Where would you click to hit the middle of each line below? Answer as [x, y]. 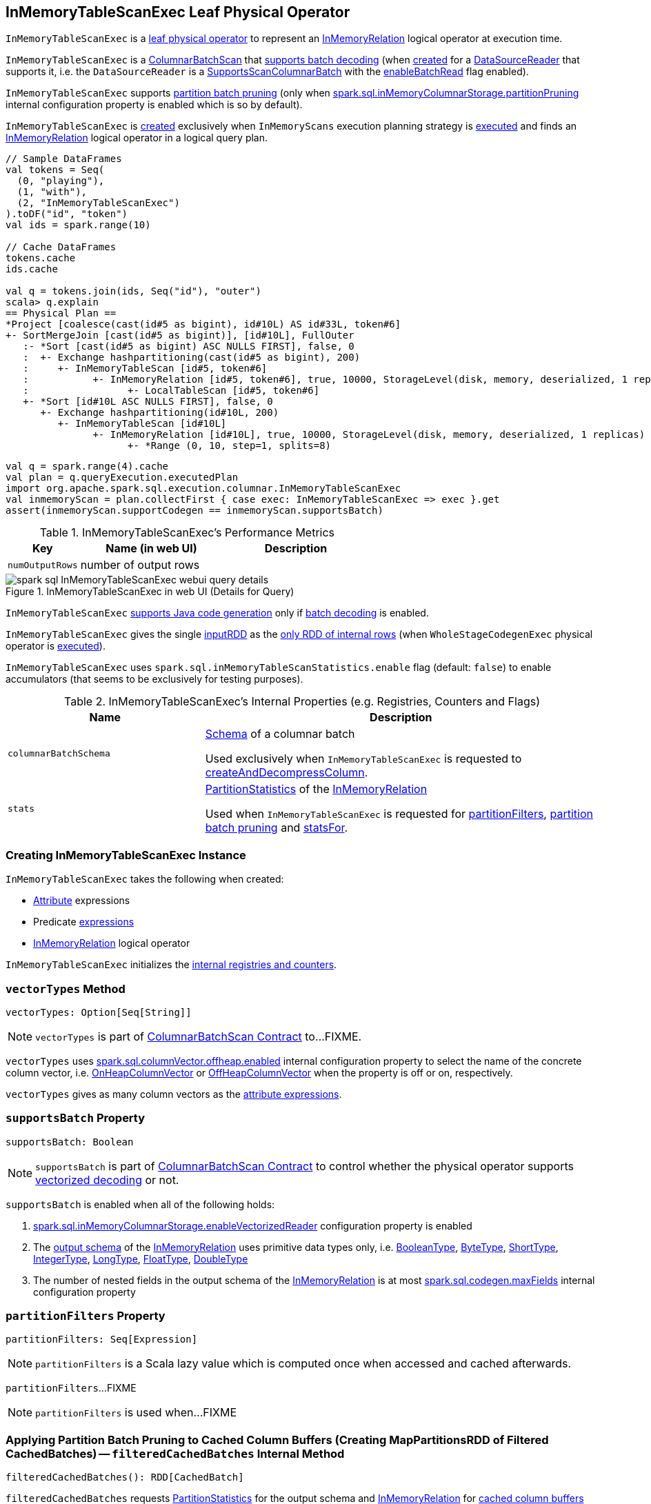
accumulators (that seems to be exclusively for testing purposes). [154, 679]
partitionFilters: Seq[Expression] [102, 1340]
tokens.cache [41, 258]
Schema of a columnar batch [280, 734]
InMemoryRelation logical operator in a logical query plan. [137, 138]
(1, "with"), [52, 192]
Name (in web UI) [151, 549]
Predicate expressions [84, 922]
